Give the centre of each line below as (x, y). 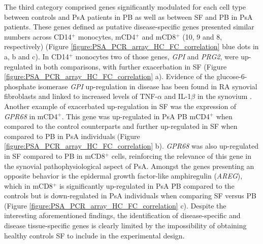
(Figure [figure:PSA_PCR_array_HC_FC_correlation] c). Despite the (115, 205)
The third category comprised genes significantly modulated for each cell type (125, 7)
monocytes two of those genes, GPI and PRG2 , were (157, 56)
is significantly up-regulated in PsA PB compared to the (147, 185)
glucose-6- (232, 76)
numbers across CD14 (38, 36)
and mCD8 (159, 36)
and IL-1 (178, 96)
